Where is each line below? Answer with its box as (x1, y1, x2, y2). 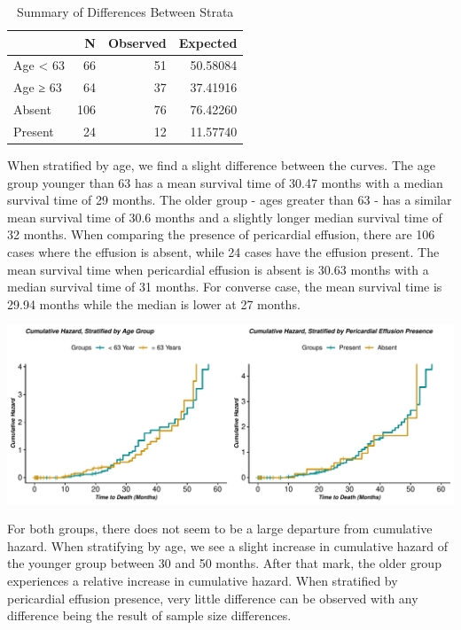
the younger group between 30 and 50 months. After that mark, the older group (7, 554, 441, 572)
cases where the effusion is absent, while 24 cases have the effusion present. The (7, 243, 440, 261)
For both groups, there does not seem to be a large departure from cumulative (7, 519, 433, 538)
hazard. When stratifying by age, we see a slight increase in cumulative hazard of (7, 536, 449, 555)
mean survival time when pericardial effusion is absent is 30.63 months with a (7, 260, 429, 278)
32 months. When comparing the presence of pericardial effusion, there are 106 (7, 225, 435, 244)
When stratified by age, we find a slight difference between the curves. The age (7, 156, 435, 175)
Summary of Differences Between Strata (16, 3, 234, 20)
